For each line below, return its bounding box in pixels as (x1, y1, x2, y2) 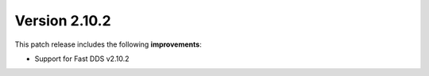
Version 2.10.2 (14, 12, 111, 29)
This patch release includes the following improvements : (14, 40, 202, 49)
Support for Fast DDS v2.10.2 (34, 54, 129, 63)
